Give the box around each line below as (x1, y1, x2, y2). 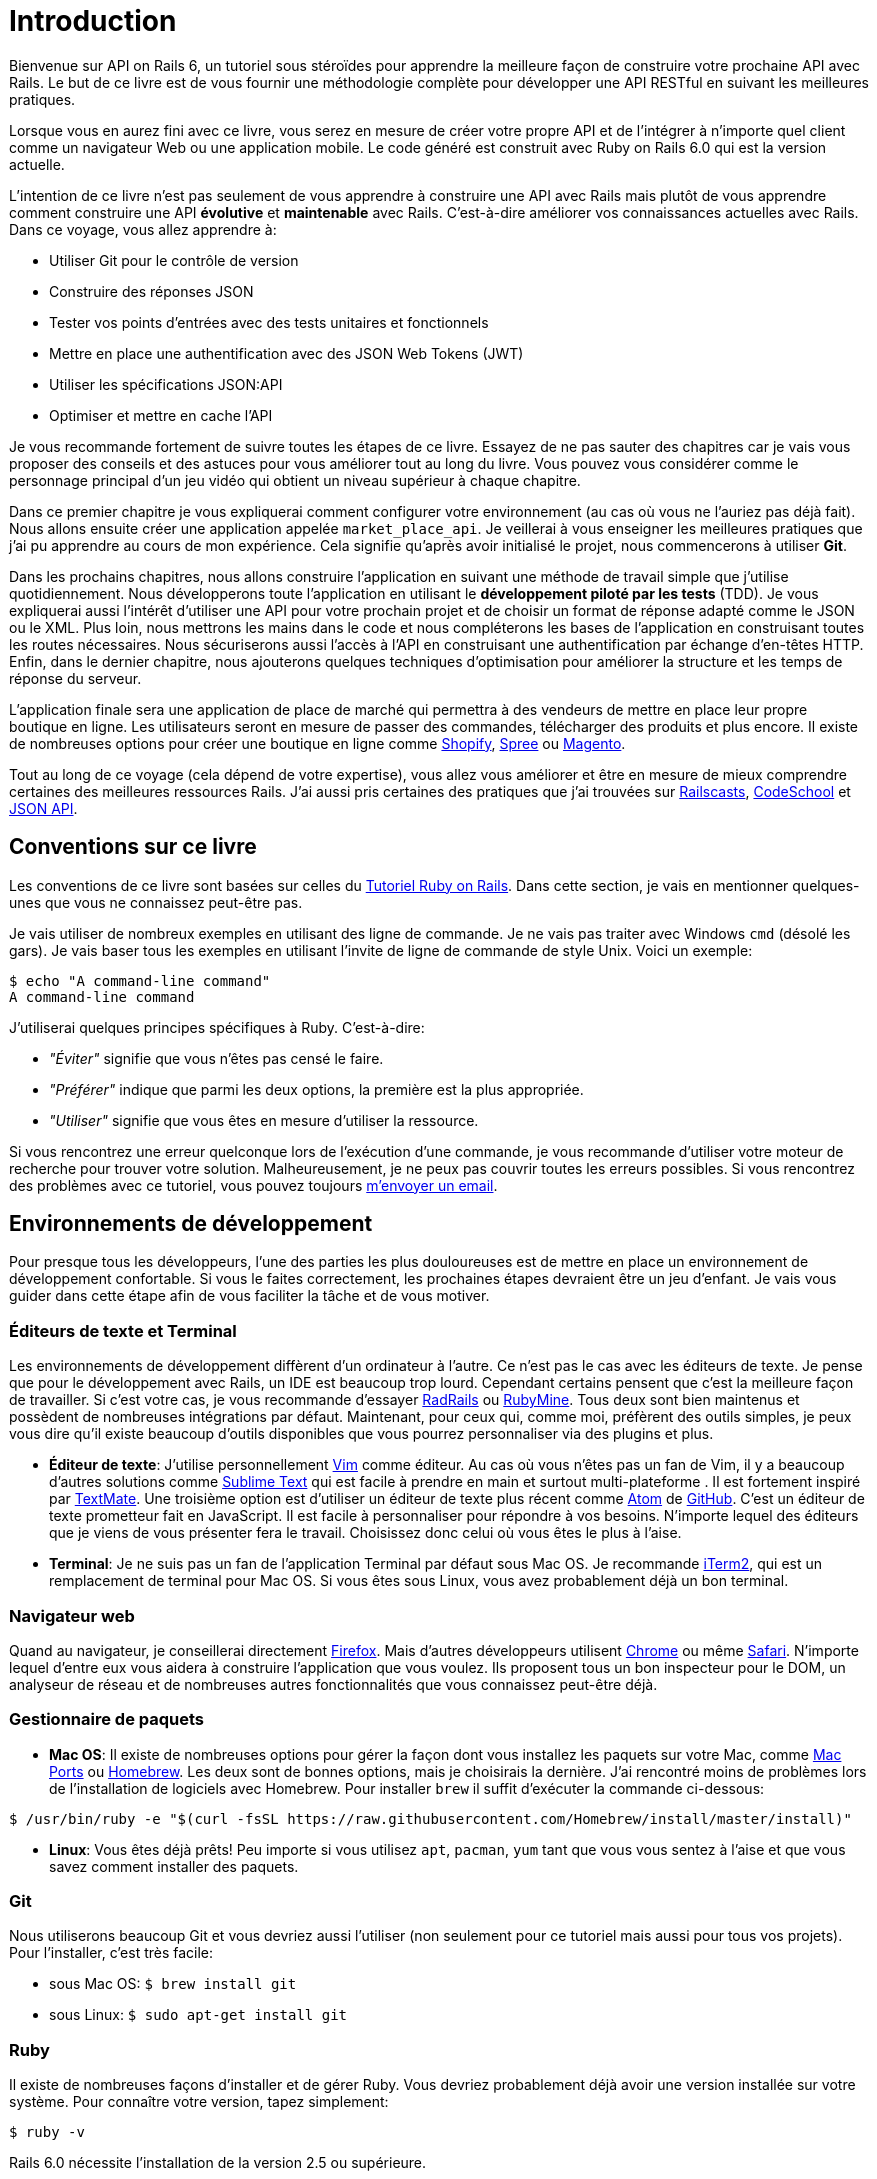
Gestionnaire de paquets (9, 1709, 205, 1730)
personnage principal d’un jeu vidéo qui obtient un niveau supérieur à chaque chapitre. (9, 471, 581, 489)
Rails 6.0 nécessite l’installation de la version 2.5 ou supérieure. (9, 2154, 427, 2172)
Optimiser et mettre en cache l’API (49, 406, 273, 424)
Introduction (9, 4, 177, 38)
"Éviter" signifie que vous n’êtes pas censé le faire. (49, 1049, 384, 1067)
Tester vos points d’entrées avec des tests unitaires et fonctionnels (49, 313, 489, 331)
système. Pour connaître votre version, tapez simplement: (9, 2093, 389, 2111)
